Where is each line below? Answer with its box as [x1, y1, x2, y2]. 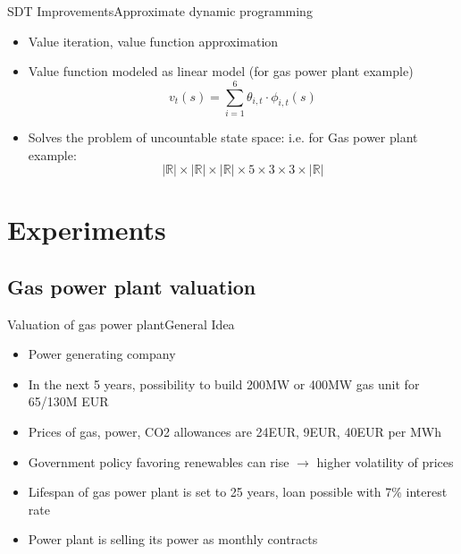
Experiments [7, 211, 166, 248]
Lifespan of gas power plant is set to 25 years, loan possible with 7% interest [28, 482, 448, 501]
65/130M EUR [28, 392, 109, 411]
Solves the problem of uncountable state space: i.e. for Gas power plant [28, 127, 418, 146]
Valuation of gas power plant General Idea [7, 314, 235, 333]
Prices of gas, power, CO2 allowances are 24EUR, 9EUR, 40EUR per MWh [28, 422, 441, 441]
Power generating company [28, 345, 176, 363]
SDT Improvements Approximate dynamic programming [7, 2, 313, 20]
